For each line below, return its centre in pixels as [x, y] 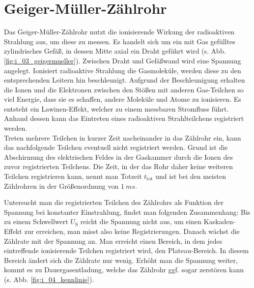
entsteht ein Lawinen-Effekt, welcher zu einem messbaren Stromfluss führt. [116, 108]
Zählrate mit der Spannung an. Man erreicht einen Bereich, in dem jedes [113, 241]
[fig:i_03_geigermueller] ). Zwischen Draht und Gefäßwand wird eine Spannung [123, 60]
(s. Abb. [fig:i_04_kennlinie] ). [49, 279]
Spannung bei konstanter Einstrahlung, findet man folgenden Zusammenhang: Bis [127, 212]
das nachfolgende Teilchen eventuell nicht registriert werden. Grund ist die [116, 147]
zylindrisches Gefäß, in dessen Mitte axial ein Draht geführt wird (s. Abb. [115, 51]
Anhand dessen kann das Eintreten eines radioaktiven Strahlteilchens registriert [124, 118]
